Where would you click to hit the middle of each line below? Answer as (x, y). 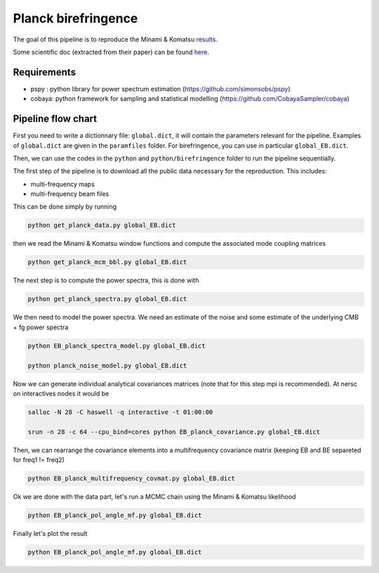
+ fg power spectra (41, 327)
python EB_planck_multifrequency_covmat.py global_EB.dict (131, 479)
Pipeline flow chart (55, 119)
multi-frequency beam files (70, 194)
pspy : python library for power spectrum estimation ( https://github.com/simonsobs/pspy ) (160, 88)
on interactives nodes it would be (61, 393)
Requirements (45, 72)
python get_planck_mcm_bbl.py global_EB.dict (107, 262)
